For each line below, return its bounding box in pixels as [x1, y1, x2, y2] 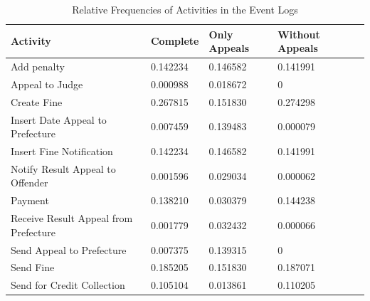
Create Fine [11, 94, 63, 109]
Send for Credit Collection [11, 278, 125, 292]
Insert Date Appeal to [11, 112, 107, 127]
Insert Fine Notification [11, 144, 113, 158]
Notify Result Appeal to [11, 161, 116, 176]
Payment [11, 193, 49, 208]
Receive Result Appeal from [11, 211, 133, 226]
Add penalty [11, 59, 65, 74]
